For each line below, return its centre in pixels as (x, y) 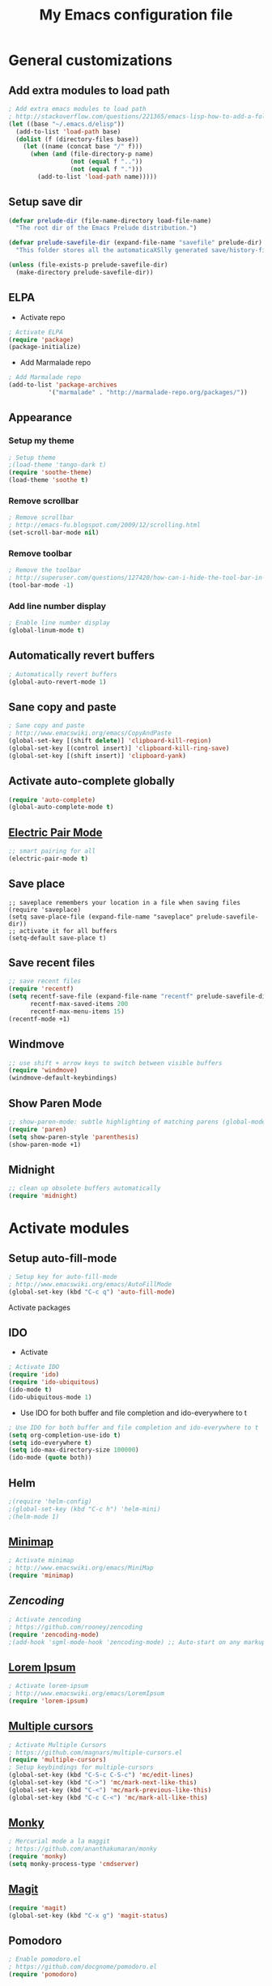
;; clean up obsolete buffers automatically (85, 1188)
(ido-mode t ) (30, 1390)
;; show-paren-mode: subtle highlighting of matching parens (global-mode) (139, 1122)
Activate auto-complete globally (92, 781)
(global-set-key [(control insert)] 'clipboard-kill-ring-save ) (119, 748)
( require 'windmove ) (43, 1071)
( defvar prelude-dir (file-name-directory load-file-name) (110, 220)
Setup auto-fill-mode (63, 1258)
